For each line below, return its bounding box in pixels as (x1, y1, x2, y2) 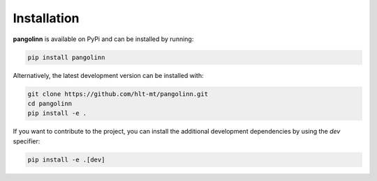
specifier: (13, 136, 40, 145)
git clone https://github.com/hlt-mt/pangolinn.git (27, 90, 209, 97)
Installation (13, 10, 80, 26)
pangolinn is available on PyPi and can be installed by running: (13, 35, 194, 43)
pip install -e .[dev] (27, 155, 105, 164)
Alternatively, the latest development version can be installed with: (13, 71, 204, 79)
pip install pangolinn (27, 53, 105, 61)
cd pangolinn (27, 100, 73, 107)
